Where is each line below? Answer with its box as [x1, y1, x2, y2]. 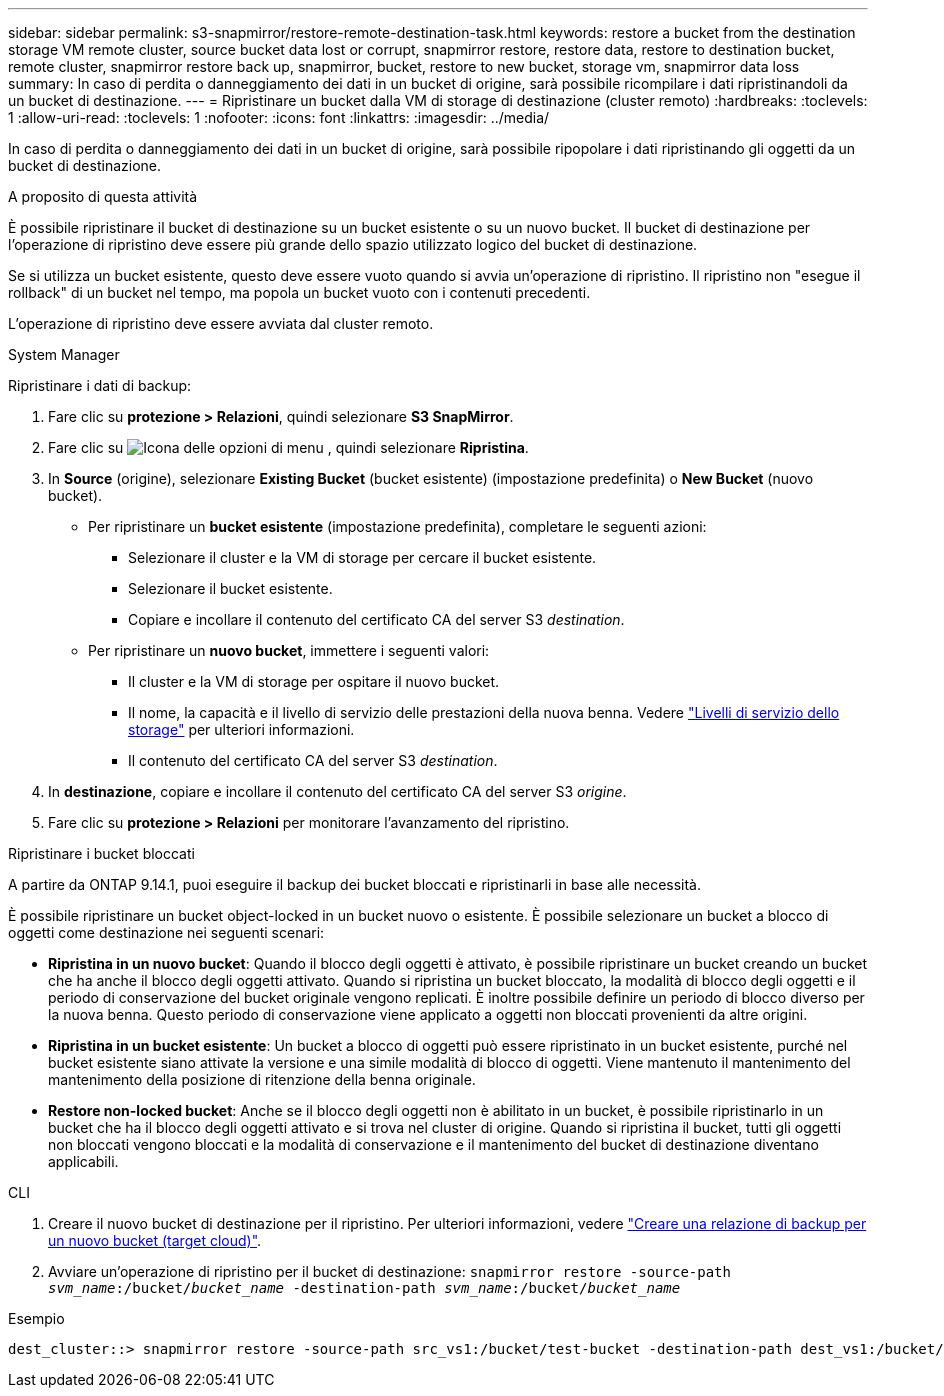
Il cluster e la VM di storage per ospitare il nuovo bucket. [128, 673, 500, 690]
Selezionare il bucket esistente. [128, 580, 333, 597]
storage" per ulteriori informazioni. [128, 721, 355, 738]
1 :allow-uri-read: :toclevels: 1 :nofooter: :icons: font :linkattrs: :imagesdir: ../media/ [8, 109, 550, 126]
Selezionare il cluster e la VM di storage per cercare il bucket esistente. [128, 549, 597, 566]
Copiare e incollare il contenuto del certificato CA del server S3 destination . [128, 611, 625, 628]
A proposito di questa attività [8, 188, 198, 205]
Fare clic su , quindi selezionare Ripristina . [48, 439, 529, 456]
